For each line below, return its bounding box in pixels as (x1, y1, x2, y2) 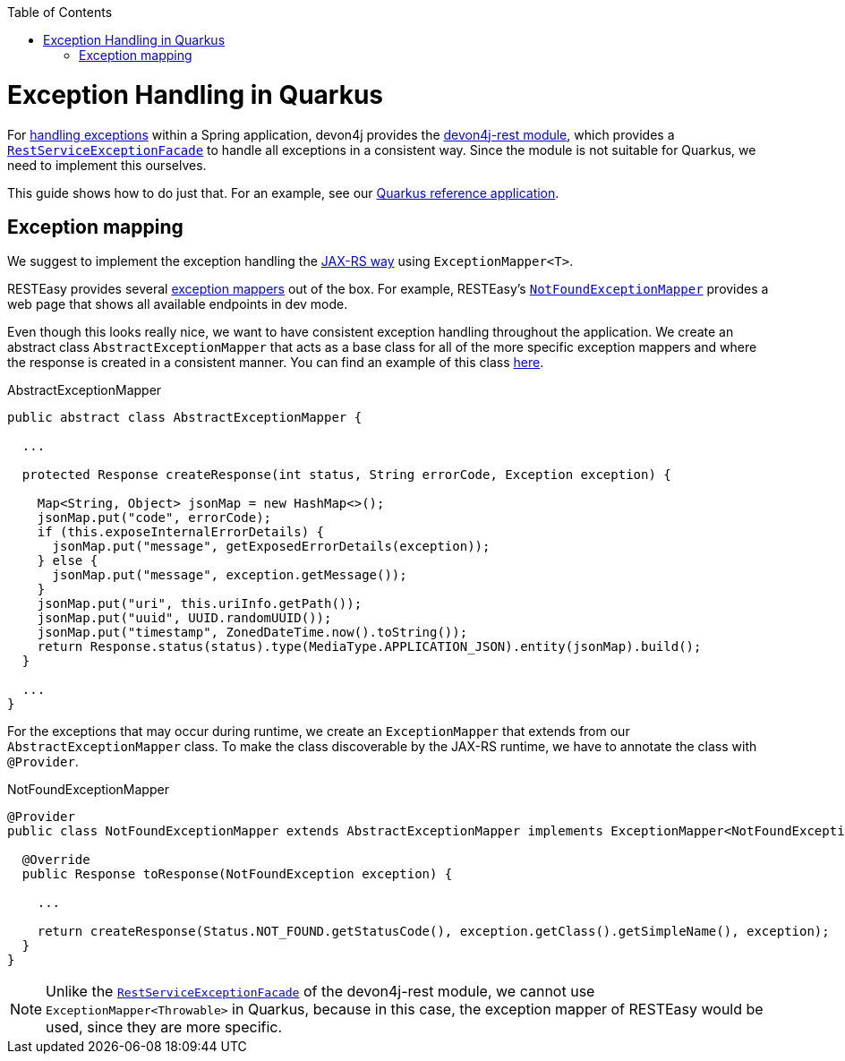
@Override (21, 852, 90, 868)
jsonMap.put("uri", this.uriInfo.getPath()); (37, 596, 363, 612)
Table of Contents (7, 4, 113, 20)
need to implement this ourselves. (7, 157, 207, 173)
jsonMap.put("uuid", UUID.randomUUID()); (37, 611, 332, 626)
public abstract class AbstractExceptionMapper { (7, 410, 363, 425)
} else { (37, 553, 98, 569)
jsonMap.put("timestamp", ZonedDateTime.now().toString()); (37, 625, 468, 640)
